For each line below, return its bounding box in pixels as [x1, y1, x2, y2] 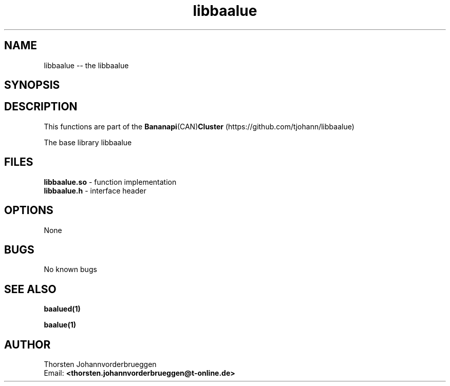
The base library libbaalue [44, 138, 132, 147]
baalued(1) [44, 304, 81, 314]
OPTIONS [4, 204, 53, 217]
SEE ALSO [4, 282, 57, 296]
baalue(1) [44, 320, 77, 330]
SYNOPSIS [4, 79, 60, 92]
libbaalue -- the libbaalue [44, 61, 129, 70]
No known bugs [44, 265, 97, 274]
